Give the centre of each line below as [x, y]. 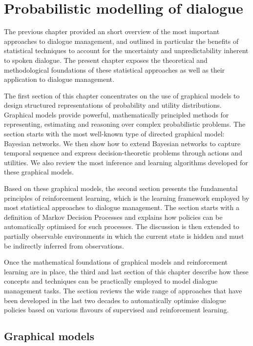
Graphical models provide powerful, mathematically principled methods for [116, 114]
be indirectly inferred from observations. [64, 245]
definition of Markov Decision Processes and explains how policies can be [113, 217]
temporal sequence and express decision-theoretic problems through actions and [123, 153]
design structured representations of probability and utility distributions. [113, 105]
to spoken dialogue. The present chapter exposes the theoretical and [106, 60]
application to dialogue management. [59, 79]
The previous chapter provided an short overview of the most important [112, 31]
